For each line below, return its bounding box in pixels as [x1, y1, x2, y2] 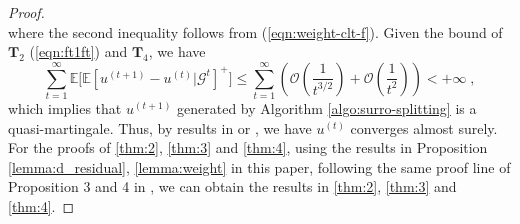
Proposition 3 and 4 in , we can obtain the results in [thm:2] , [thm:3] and [8, 176, 457, 197]
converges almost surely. [350, 117, 498, 138]
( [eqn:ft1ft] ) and [29, 41, 128, 62]
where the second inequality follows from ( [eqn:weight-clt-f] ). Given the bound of [8, 21, 503, 42]
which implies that [8, 98, 122, 119]
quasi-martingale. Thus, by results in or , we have [8, 117, 312, 138]
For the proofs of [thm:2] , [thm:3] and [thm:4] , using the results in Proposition [8, 137, 488, 158]
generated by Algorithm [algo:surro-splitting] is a [177, 98, 477, 119]
